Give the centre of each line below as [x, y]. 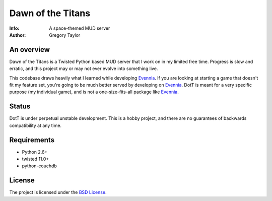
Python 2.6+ [35, 152]
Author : [18, 35]
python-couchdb [40, 166]
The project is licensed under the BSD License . [58, 192]
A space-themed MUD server [80, 28]
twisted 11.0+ [36, 159]
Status [20, 107]
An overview [30, 50]
